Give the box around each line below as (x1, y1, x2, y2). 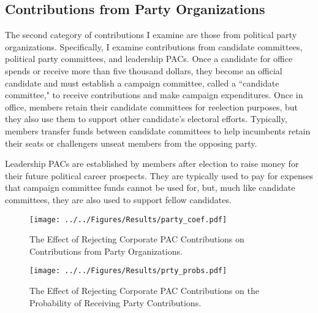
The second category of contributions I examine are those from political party (5, 28, 297, 41)
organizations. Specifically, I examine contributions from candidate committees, (5, 40, 303, 53)
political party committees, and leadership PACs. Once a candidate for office (5, 52, 293, 65)
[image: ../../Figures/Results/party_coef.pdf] (29, 215, 227, 224)
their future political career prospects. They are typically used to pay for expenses (5, 169, 314, 182)
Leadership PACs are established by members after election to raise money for (5, 157, 299, 170)
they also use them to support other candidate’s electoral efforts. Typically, (5, 112, 287, 125)
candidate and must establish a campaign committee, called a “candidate (5, 76, 279, 89)
